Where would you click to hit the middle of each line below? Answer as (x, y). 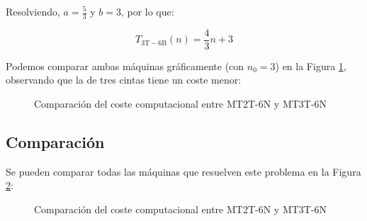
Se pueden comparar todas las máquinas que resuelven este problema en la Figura (183, 171)
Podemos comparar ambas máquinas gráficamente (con (125, 66)
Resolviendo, (33, 11)
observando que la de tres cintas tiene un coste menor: (124, 80)
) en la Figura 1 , (311, 66)
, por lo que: (147, 11)
